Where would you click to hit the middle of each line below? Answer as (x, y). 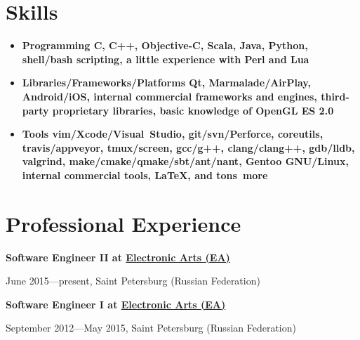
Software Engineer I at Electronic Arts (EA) (116, 304)
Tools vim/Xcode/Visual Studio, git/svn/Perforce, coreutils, (173, 134)
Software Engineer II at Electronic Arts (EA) (118, 257)
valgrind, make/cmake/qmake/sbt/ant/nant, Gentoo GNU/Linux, (185, 161)
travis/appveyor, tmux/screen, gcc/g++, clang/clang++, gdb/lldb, (188, 147)
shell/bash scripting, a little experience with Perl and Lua (166, 59)
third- (335, 96)
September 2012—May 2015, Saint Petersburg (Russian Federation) (151, 328)
